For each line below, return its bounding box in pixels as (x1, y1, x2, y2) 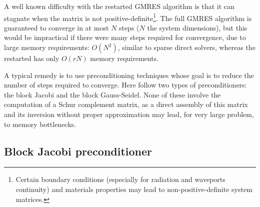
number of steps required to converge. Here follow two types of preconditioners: (4, 79, 247, 90)
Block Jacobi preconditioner (4, 143, 152, 158)
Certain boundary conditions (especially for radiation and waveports (15, 174, 225, 184)
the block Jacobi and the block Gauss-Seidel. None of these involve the (4, 89, 221, 99)
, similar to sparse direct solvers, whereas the (117, 42, 255, 52)
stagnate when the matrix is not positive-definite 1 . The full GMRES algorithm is (4, 11, 252, 23)
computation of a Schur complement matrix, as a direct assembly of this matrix (4, 99, 248, 109)
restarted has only (4, 53, 59, 63)
